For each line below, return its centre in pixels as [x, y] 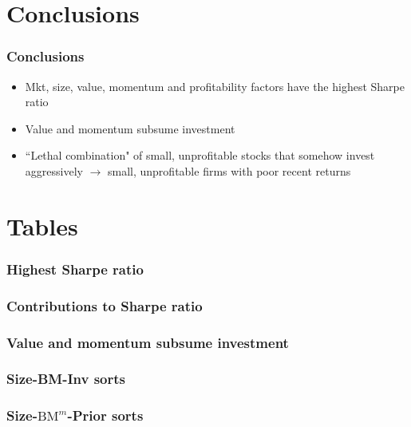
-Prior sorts [105, 415]
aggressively [54, 170]
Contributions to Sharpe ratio [105, 305]
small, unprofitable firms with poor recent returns [229, 170]
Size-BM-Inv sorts [66, 379]
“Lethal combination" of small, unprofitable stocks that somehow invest [200, 155]
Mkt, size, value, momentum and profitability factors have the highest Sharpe [215, 86]
